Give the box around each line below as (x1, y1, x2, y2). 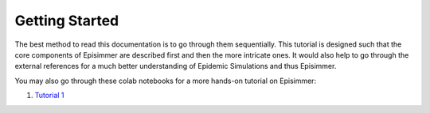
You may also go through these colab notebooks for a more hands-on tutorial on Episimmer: (14, 76, 317, 85)
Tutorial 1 (34, 91, 64, 100)
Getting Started (14, 12, 119, 29)
